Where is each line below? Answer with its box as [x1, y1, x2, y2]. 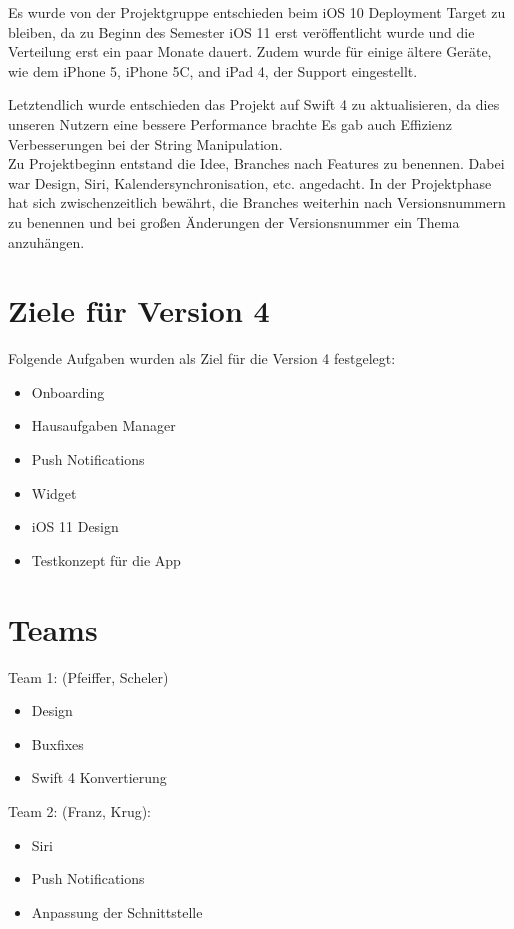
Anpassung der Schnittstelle [31, 901, 203, 922]
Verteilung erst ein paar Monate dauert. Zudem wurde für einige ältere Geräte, [8, 41, 492, 62]
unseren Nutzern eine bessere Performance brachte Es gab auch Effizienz [8, 113, 453, 134]
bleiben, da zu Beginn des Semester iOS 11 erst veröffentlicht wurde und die [8, 21, 475, 42]
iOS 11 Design [31, 516, 119, 537]
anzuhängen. [8, 231, 85, 252]
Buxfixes [31, 733, 84, 754]
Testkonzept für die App [31, 549, 181, 570]
